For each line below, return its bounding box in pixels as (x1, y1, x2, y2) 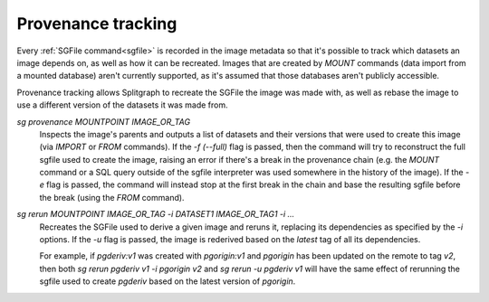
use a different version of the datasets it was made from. (16, 99, 228, 110)
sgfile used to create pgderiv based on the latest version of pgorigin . (39, 276, 296, 287)
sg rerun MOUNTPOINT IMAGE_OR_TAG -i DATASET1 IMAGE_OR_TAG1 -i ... (16, 209, 295, 220)
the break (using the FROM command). (39, 192, 185, 203)
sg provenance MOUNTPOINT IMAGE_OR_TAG (16, 116, 190, 127)
